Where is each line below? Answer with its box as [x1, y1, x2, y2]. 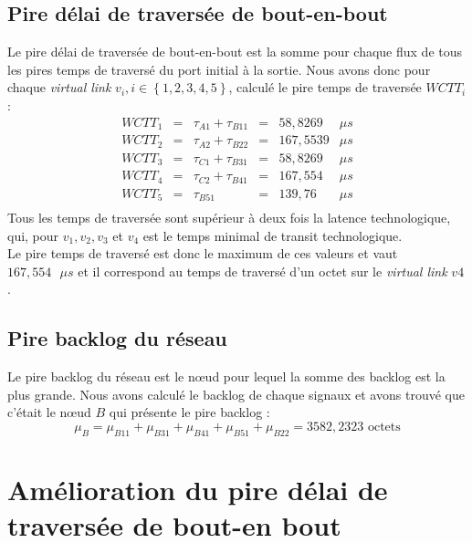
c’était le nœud [7, 402, 91, 422]
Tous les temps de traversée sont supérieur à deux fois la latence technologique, [7, 208, 451, 227]
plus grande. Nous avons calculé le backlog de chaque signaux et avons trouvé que [7, 384, 465, 403]
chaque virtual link [7, 78, 111, 97]
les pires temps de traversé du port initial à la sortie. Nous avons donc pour [7, 59, 431, 78]
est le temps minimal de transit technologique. [142, 225, 403, 245]
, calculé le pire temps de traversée [228, 78, 422, 97]
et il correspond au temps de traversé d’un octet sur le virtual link [78, 261, 447, 280]
